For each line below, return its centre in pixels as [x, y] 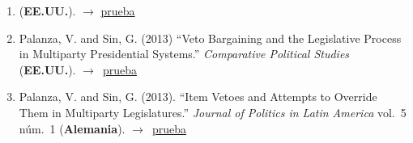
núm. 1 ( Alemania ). [72, 128]
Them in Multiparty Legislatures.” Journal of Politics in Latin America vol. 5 [213, 112]
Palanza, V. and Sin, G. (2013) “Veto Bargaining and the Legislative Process [210, 38]
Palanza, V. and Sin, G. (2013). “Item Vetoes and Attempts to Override [198, 97]
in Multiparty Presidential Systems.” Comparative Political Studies [184, 54]
